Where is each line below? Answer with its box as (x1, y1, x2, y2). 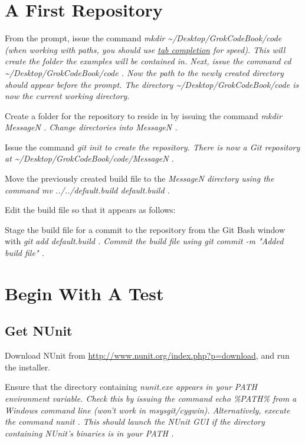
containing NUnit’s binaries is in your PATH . (5, 426, 174, 439)
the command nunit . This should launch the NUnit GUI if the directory (5, 415, 265, 428)
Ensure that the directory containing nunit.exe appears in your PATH (5, 380, 258, 393)
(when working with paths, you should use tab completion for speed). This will (5, 43, 286, 55)
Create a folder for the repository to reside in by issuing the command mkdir (5, 109, 282, 122)
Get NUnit (5, 321, 73, 340)
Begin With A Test (5, 281, 164, 305)
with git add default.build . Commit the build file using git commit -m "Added (5, 235, 284, 247)
